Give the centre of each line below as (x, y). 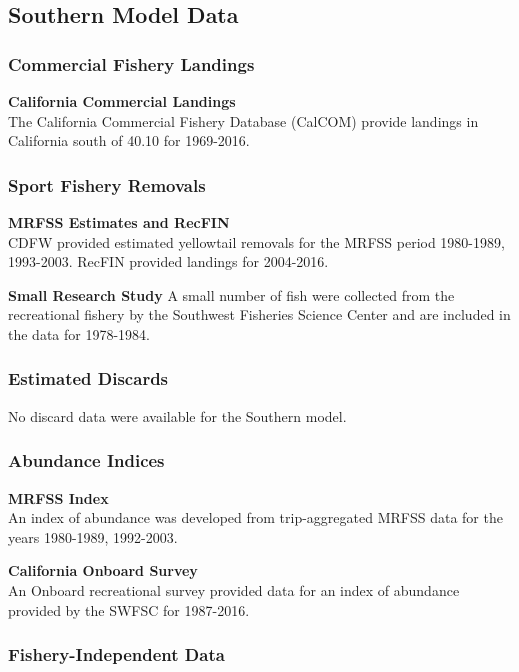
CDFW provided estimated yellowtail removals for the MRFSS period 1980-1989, (256, 241)
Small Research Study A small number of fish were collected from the (231, 294)
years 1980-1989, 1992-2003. (93, 536)
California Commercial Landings (122, 101)
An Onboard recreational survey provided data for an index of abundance (234, 589)
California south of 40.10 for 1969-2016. (129, 140)
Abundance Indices (86, 460)
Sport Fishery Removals (107, 184)
